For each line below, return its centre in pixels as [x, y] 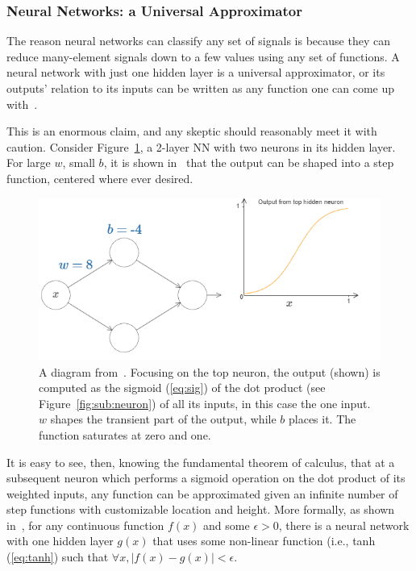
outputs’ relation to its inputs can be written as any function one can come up [201, 88]
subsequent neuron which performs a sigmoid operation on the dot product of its [206, 478]
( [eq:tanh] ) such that [58, 557]
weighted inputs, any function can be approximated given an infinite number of [202, 493]
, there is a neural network [344, 525]
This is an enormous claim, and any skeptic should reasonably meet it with [192, 131]
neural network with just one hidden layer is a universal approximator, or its [196, 72]
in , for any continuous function [85, 525]
